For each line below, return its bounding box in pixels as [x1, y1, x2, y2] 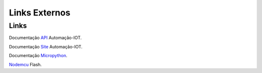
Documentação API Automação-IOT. [9, 35, 82, 41]
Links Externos [9, 7, 70, 18]
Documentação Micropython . [9, 53, 67, 58]
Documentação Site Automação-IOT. [9, 44, 82, 49]
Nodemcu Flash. [9, 61, 42, 67]
